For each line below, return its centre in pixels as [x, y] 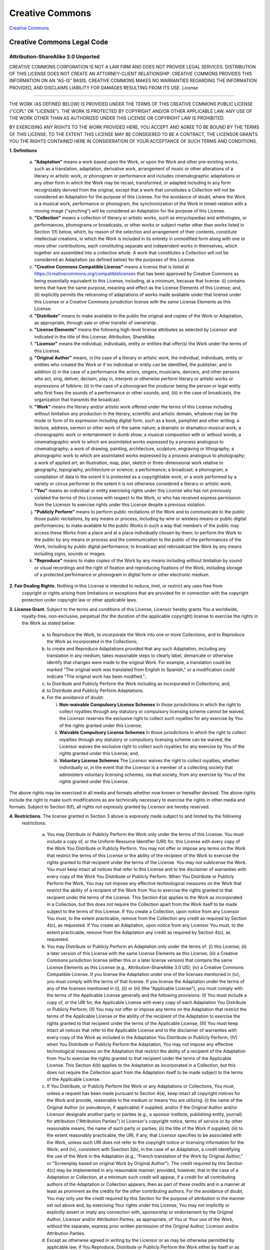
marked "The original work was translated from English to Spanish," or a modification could [141, 669]
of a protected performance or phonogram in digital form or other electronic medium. [122, 574]
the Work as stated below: [49, 623]
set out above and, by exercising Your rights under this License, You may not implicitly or [138, 1205]
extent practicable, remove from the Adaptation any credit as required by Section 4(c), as [139, 932]
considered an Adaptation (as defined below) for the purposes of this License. [115, 259]
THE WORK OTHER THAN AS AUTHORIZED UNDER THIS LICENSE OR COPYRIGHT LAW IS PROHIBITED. [117, 118]
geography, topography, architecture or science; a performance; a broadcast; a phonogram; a [131, 469]
